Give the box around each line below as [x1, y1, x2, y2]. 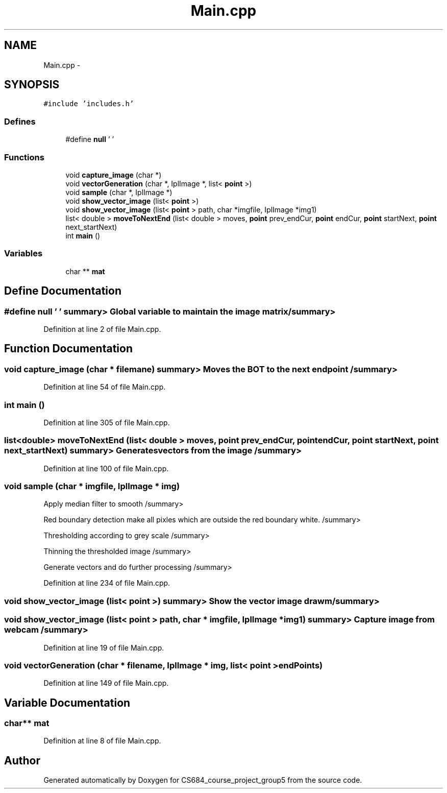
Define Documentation [4, 284, 121, 298]
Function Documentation [4, 342, 133, 355]
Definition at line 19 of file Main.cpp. [43, 643, 164, 652]
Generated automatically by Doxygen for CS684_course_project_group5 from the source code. [43, 776, 362, 785]
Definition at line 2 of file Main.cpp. [43, 324, 161, 333]
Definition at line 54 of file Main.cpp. [43, 382, 166, 392]
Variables [4, 248, 43, 259]
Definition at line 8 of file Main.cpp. [43, 736, 161, 746]
